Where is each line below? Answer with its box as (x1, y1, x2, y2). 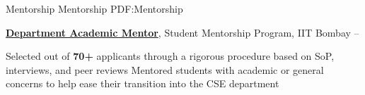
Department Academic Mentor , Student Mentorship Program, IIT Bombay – (6, 25, 359, 39)
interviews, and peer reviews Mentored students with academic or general (6, 62, 324, 77)
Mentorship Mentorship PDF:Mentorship (6, 1, 183, 15)
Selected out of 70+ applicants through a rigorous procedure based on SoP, (6, 49, 335, 63)
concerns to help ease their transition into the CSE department (6, 76, 279, 91)
